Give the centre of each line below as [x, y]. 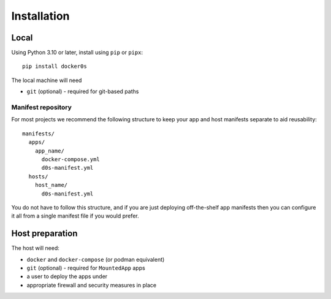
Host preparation [44, 234]
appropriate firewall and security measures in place [91, 285]
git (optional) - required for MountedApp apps [86, 268]
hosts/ [38, 176]
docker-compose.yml [71, 159]
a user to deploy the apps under [67, 276]
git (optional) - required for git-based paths [83, 91]
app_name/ [49, 151]
